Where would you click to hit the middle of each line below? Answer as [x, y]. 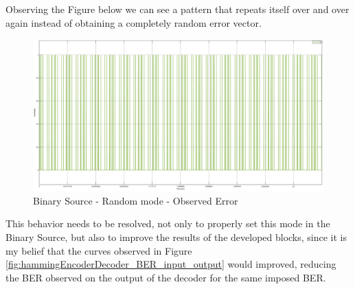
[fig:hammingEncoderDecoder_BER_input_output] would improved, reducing [171, 264]
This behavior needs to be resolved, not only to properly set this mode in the [168, 223]
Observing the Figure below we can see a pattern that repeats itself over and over [177, 9]
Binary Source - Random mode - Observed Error [136, 200]
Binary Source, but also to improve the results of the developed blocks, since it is [176, 237]
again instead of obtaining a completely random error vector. [134, 22]
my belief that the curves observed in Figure [99, 250]
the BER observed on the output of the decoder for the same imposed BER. [166, 277]
